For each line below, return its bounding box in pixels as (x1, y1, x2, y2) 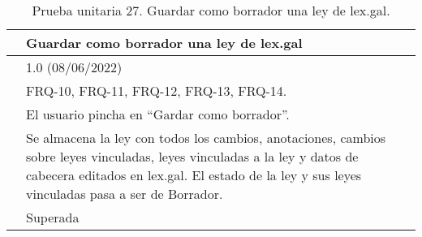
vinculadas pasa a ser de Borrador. (26, 184, 223, 203)
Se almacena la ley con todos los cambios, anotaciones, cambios (26, 128, 386, 147)
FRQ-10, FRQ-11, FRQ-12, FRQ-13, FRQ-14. (26, 81, 287, 100)
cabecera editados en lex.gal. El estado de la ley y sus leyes (26, 166, 362, 184)
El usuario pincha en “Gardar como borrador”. (26, 105, 290, 123)
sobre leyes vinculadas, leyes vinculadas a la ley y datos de (26, 147, 359, 166)
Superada (26, 208, 80, 226)
